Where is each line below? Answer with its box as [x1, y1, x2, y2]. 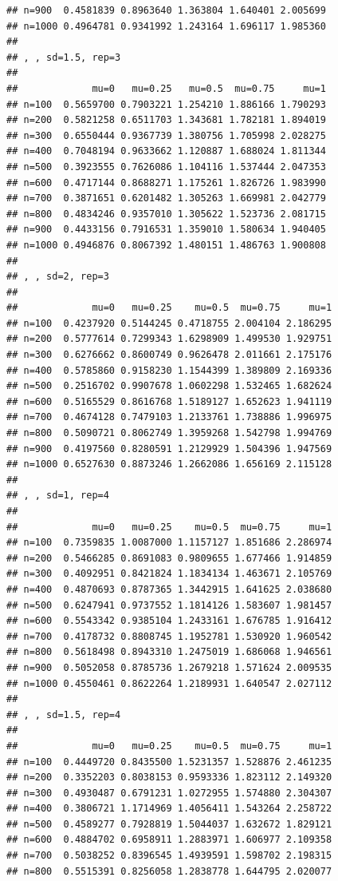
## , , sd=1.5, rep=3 [6, 51, 121, 63]
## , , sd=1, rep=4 [6, 490, 109, 502]
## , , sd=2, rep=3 [6, 271, 109, 283]
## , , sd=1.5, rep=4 [6, 708, 121, 720]
